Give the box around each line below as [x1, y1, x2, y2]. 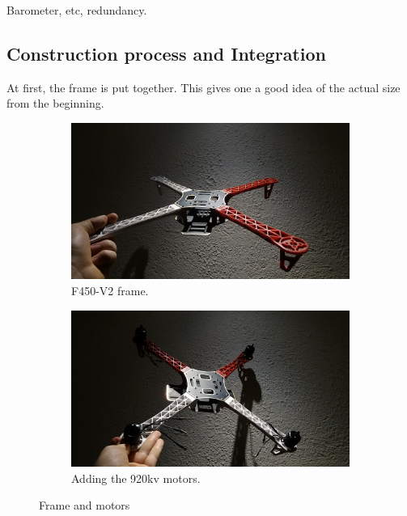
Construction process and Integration [6, 40, 326, 66]
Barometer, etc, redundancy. [6, 2, 147, 18]
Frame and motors [39, 497, 130, 514]
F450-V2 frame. [71, 282, 149, 299]
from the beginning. [6, 95, 104, 112]
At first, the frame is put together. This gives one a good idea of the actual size [6, 78, 401, 95]
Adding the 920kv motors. [71, 469, 201, 486]
